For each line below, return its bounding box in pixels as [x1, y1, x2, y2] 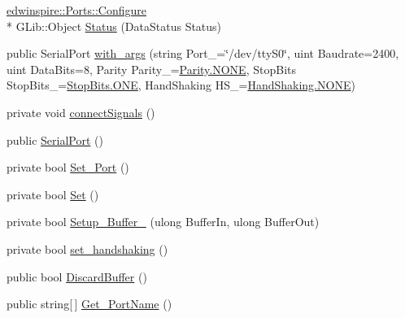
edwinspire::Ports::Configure [7, 2, 147, 18]
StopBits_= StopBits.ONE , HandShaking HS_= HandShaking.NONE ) [7, 76, 355, 94]
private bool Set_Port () [7, 159, 129, 176]
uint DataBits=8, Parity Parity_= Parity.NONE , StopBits [7, 60, 296, 77]
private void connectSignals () [7, 103, 155, 120]
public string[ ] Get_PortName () [7, 295, 172, 312]
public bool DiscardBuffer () [7, 268, 147, 285]
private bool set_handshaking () [7, 240, 168, 257]
